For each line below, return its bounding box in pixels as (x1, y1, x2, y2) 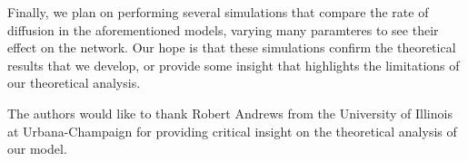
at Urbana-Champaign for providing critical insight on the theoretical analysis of (7, 121, 457, 140)
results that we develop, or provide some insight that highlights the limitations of (7, 55, 460, 74)
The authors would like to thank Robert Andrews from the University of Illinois (7, 103, 453, 122)
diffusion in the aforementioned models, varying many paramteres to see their (7, 20, 439, 39)
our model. (7, 139, 67, 158)
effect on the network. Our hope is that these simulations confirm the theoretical (7, 38, 456, 57)
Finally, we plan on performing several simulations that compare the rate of (7, 3, 429, 21)
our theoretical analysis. (7, 73, 141, 92)
